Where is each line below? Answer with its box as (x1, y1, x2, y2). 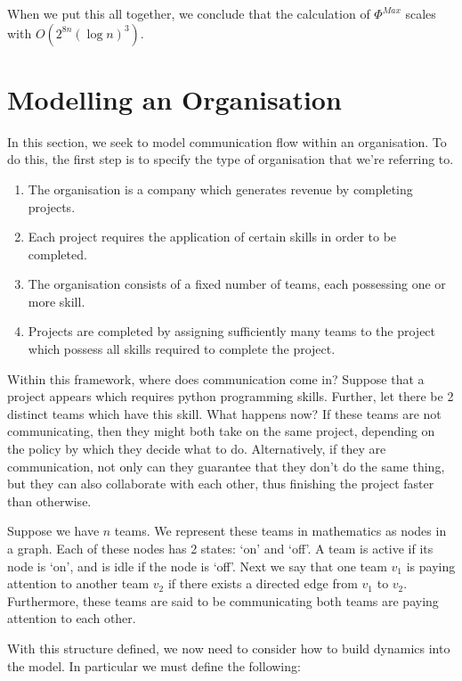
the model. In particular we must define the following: (7, 656, 301, 675)
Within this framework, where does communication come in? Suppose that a (7, 369, 425, 388)
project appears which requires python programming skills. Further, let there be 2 (7, 387, 454, 406)
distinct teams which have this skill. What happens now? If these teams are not (7, 404, 442, 423)
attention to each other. (7, 609, 136, 628)
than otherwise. (7, 491, 92, 510)
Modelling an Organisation (7, 80, 342, 117)
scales (405, 4, 436, 22)
